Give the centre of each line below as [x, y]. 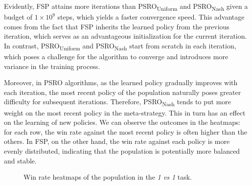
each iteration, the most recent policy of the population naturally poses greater [123, 92]
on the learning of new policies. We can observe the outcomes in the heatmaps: [122, 122]
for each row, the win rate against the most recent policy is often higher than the [126, 131]
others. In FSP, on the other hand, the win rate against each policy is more [117, 141]
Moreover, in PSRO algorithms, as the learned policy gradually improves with [121, 82]
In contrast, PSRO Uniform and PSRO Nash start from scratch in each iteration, [120, 46]
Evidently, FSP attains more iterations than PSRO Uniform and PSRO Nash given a [126, 7]
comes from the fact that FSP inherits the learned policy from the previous [117, 26]
